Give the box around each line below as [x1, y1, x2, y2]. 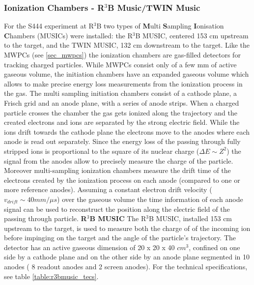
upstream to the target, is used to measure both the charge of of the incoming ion [4, 223, 251, 233]
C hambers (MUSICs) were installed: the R [4, 30, 133, 40]
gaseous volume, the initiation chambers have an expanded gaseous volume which [4, 69, 249, 79]
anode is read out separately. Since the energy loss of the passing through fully [4, 136, 241, 146]
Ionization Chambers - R [4, 1, 105, 13]
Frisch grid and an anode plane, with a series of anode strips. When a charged [4, 97, 239, 108]
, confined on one [189, 242, 240, 252]
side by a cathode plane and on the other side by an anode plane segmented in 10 [4, 252, 250, 262]
